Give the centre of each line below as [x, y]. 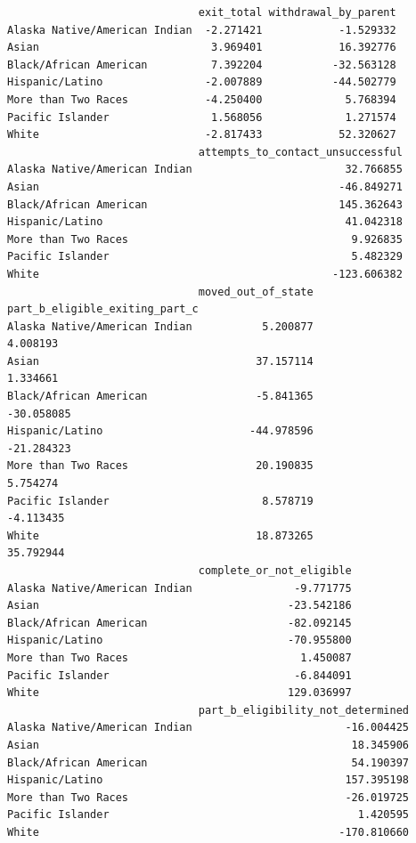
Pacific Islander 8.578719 [160, 501]
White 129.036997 [179, 693]
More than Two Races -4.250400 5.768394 [202, 99]
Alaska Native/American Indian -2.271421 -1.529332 [202, 30]
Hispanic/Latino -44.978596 [160, 431]
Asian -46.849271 [205, 186]
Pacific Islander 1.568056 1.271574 [202, 117]
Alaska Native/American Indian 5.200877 [160, 326]
